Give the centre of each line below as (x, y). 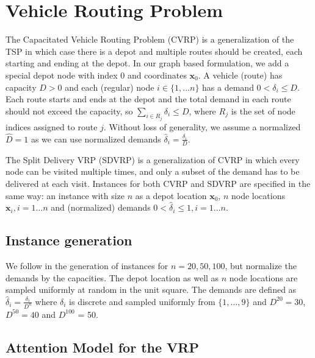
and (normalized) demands (101, 207)
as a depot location (171, 195)
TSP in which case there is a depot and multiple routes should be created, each (154, 51)
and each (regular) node (110, 87)
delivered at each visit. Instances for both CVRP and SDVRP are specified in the (158, 183)
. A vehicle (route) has (240, 75)
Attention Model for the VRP (102, 347)
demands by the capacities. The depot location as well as (112, 277)
